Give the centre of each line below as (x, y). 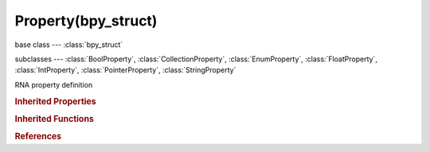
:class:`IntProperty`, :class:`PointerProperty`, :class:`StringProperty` (125, 70)
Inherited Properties (56, 101)
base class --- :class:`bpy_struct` (69, 45)
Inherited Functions (55, 119)
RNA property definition (54, 84)
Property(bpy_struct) (86, 21)
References (38, 137)
